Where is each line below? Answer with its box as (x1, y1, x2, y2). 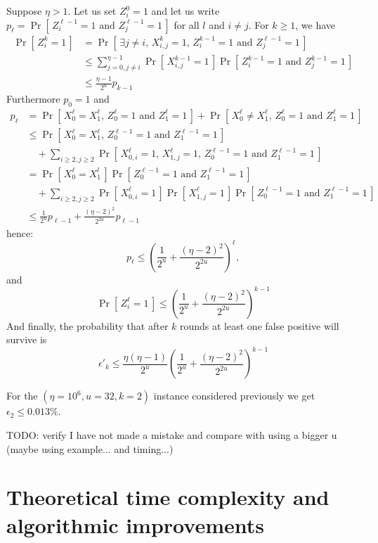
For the (6, 388, 38, 403)
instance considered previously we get (153, 388, 315, 403)
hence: (6, 225, 34, 240)
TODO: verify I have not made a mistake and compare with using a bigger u (6, 427, 337, 442)
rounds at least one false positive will (179, 318, 339, 333)
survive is (6, 332, 47, 347)
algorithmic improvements (6, 510, 264, 539)
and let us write (151, 4, 220, 18)
